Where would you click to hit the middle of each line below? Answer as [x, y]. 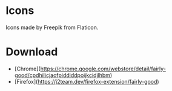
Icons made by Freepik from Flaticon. [52, 27]
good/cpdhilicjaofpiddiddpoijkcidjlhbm [62, 75]
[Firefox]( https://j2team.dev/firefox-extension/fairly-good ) [87, 81]
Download [32, 52]
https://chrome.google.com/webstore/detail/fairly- [103, 69]
